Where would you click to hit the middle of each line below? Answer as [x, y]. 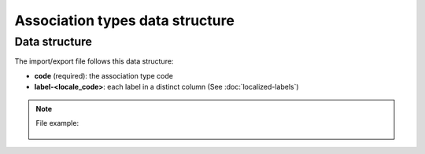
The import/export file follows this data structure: [94, 61]
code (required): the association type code [103, 75]
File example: [57, 123]
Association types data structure [125, 20]
